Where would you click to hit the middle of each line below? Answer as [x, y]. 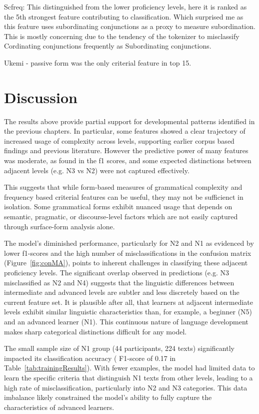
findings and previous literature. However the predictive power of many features [126, 150]
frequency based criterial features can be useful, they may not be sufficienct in [124, 196]
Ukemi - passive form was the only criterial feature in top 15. [98, 62]
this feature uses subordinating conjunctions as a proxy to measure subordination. [130, 26]
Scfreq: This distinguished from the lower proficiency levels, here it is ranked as [125, 7]
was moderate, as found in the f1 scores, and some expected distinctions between [128, 160]
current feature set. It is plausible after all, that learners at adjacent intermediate [128, 302]
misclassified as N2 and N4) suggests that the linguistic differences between [119, 282]
